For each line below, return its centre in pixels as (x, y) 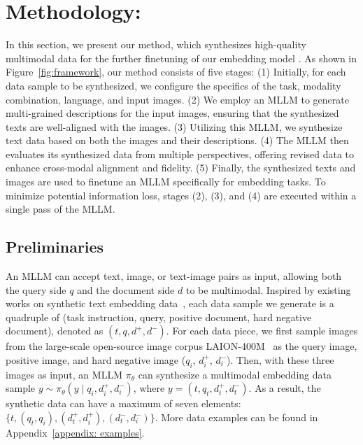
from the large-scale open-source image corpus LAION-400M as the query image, (181, 346)
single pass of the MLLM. (60, 209)
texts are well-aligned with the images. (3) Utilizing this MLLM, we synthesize (174, 126)
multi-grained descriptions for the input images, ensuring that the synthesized (172, 113)
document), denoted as (55, 331)
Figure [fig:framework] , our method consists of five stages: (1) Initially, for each (176, 72)
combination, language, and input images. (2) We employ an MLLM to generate (177, 99)
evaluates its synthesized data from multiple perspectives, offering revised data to (180, 154)
